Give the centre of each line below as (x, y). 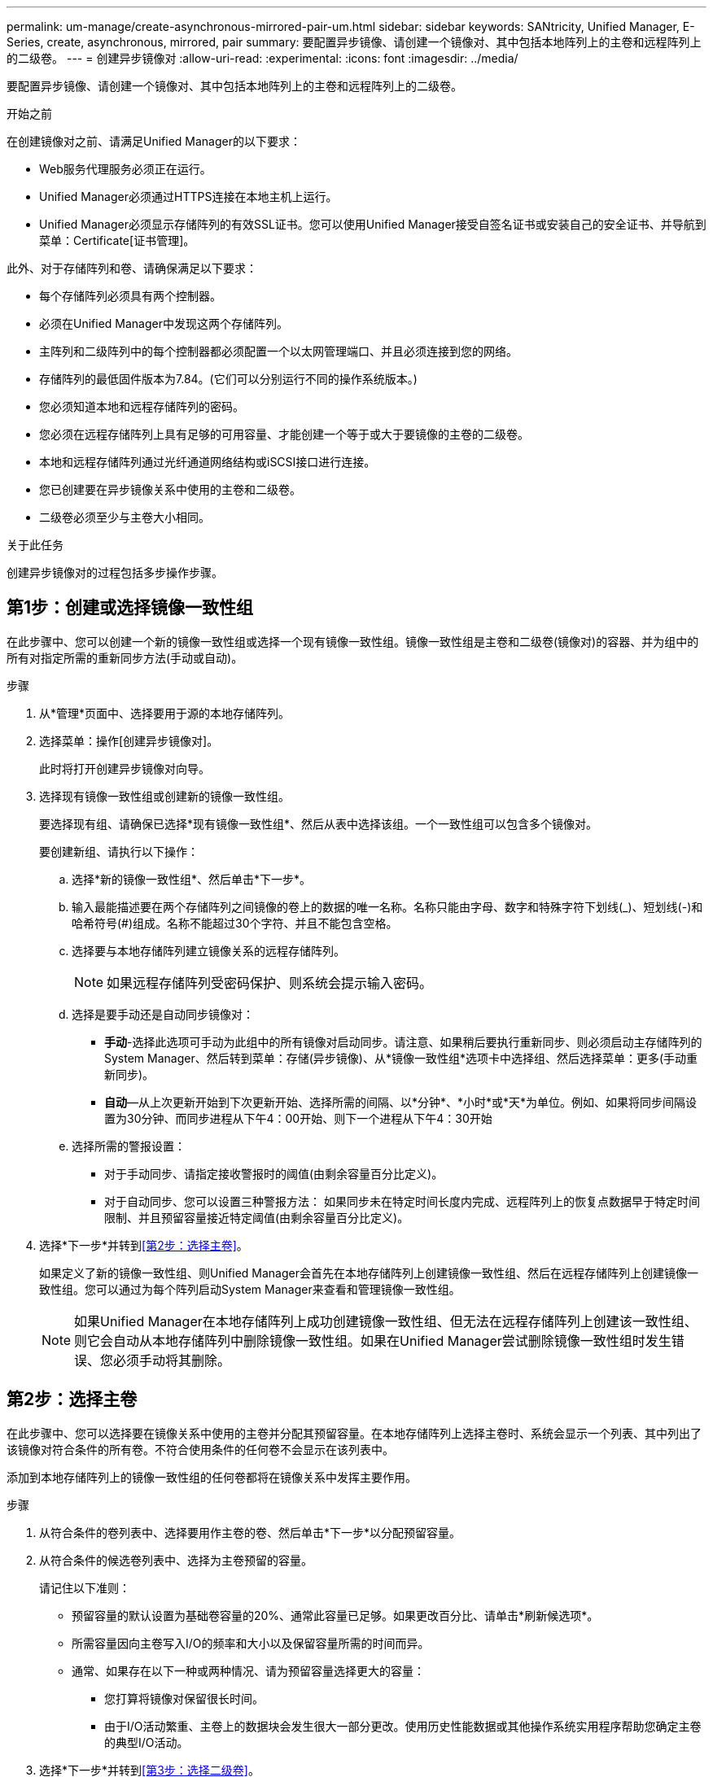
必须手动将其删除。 (172, 1360)
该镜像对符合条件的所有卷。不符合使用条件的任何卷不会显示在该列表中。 (200, 1449)
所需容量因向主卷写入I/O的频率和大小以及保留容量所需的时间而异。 (251, 1643)
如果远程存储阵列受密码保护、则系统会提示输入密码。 (270, 982)
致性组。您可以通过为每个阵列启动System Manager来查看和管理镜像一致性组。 (250, 1289)
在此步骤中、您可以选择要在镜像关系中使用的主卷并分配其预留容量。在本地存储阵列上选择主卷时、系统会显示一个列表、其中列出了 (354, 1433)
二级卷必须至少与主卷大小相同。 (125, 517)
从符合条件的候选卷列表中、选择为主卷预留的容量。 (176, 1560)
